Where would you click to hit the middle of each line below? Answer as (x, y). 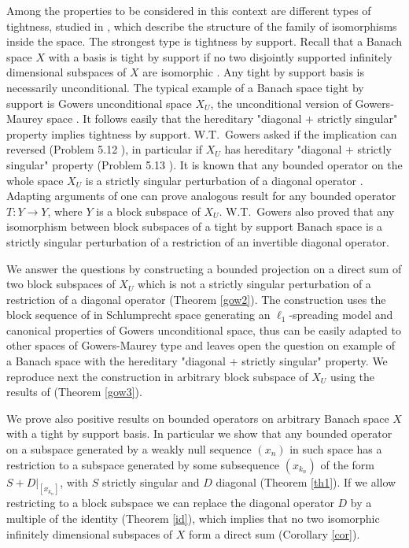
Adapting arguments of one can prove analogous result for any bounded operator (201, 196)
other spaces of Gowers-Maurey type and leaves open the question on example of (201, 345)
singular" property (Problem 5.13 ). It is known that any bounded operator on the (204, 164)
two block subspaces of (61, 284)
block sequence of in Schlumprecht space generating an (138, 315)
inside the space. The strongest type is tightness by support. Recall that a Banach (204, 41)
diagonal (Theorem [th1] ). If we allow (306, 481)
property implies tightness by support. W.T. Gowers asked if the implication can (202, 133)
